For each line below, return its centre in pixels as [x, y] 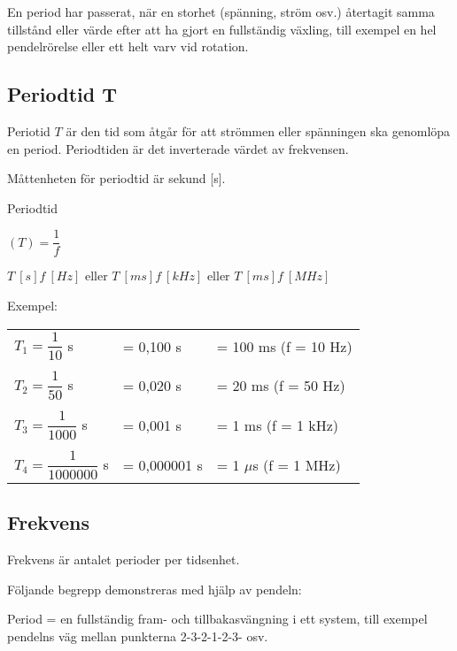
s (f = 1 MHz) [297, 464]
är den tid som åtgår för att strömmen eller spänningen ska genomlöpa [258, 130]
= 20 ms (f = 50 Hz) [281, 386]
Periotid [29, 130]
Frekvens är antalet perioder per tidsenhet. [124, 559]
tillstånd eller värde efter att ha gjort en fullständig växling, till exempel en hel [222, 29]
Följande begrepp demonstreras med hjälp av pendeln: [155, 589]
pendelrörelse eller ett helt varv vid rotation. [128, 46]
